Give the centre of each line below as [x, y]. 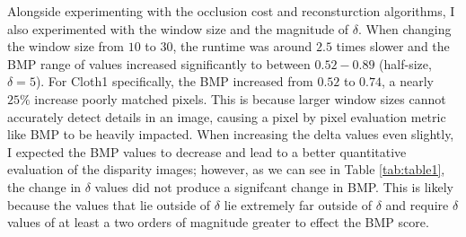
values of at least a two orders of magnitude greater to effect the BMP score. [218, 222]
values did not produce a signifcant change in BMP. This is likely [274, 186]
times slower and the [393, 46]
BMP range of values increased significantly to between [159, 63]
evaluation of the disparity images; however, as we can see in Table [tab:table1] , [226, 169]
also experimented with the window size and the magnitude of [178, 28]
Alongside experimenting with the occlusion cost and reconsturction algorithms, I [231, 11]
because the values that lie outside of [109, 204]
